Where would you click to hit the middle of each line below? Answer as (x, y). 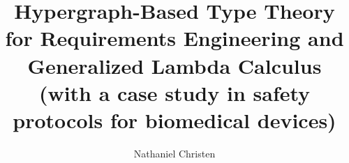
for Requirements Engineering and (174, 38)
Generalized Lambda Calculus (174, 65)
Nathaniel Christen (174, 153)
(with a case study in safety (174, 92)
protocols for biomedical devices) (174, 119)
